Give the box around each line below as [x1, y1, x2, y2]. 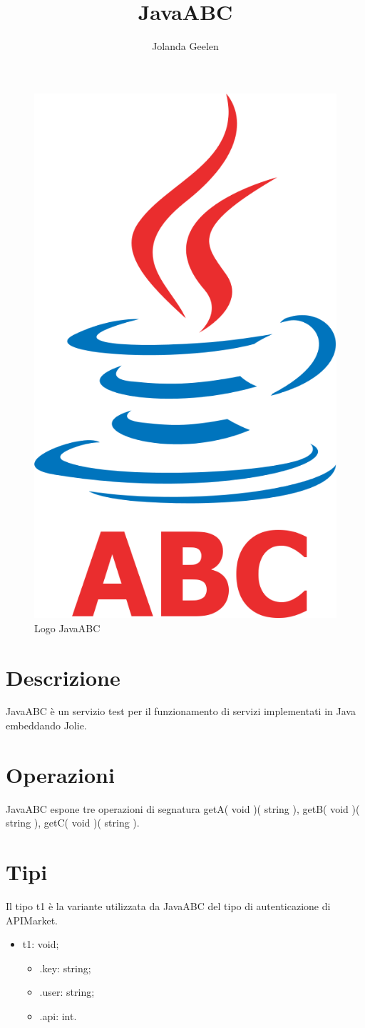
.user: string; [39, 984, 95, 999]
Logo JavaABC [34, 620, 101, 635]
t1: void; [22, 937, 59, 952]
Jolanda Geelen [152, 39, 219, 54]
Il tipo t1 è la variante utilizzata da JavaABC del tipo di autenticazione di [6, 899, 331, 914]
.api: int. [39, 1009, 77, 1024]
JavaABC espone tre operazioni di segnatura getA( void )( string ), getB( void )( [6, 801, 360, 816]
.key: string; [39, 960, 91, 975]
